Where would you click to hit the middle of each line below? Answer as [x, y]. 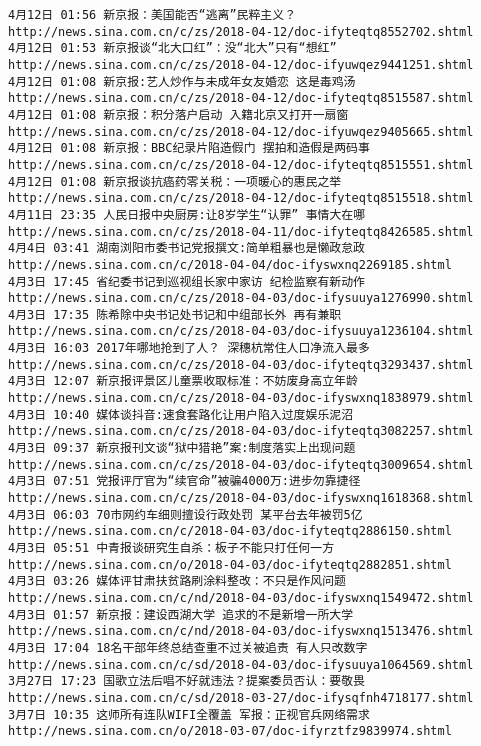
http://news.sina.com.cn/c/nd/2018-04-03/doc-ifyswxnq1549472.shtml [241, 597]
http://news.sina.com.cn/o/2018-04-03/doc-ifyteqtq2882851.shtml [230, 564]
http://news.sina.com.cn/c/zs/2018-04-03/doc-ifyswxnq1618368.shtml [241, 498]
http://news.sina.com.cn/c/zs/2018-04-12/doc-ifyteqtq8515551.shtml [241, 164]
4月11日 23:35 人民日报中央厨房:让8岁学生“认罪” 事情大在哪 [187, 214]
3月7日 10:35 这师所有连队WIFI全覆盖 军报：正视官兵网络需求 [189, 714]
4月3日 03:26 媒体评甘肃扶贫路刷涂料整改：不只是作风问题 [177, 581]
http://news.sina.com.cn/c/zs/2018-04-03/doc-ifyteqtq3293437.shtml [241, 364]
